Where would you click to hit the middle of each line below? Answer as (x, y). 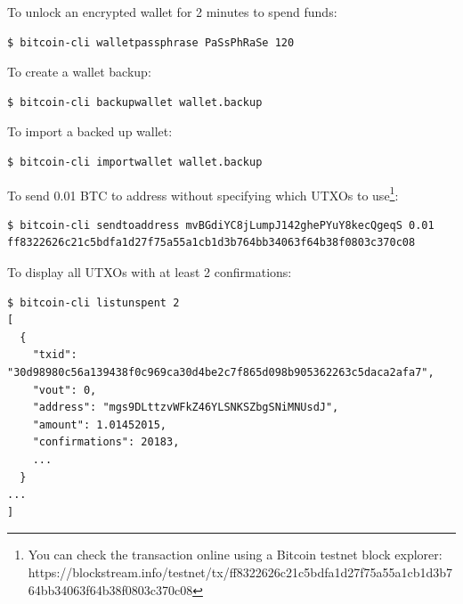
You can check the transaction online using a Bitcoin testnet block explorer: (235, 555)
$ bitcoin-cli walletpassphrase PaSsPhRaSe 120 (151, 42)
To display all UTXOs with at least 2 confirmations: (150, 272)
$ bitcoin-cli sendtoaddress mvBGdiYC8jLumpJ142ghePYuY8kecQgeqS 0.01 (221, 225)
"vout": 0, (65, 390)
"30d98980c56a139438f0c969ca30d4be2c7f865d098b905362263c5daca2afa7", (221, 372)
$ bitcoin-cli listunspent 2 (93, 302)
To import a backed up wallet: (90, 131)
